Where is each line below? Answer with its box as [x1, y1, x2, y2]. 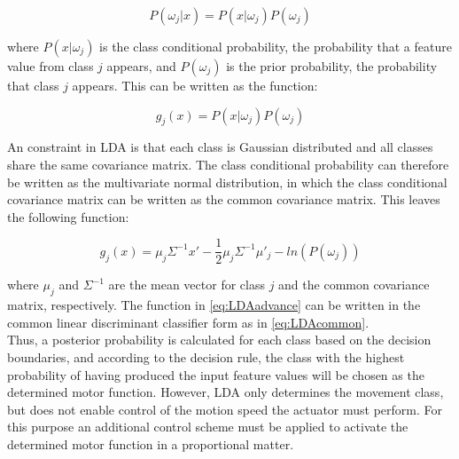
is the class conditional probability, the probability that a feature [99, 37, 452, 55]
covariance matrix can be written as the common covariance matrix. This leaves [7, 190, 440, 209]
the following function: [7, 207, 129, 226]
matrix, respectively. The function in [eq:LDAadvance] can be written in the [7, 296, 421, 314]
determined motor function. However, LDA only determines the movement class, [7, 383, 444, 401]
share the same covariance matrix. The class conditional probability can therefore [7, 154, 449, 173]
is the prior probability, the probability [226, 57, 438, 75]
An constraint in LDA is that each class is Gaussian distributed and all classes [7, 138, 433, 156]
